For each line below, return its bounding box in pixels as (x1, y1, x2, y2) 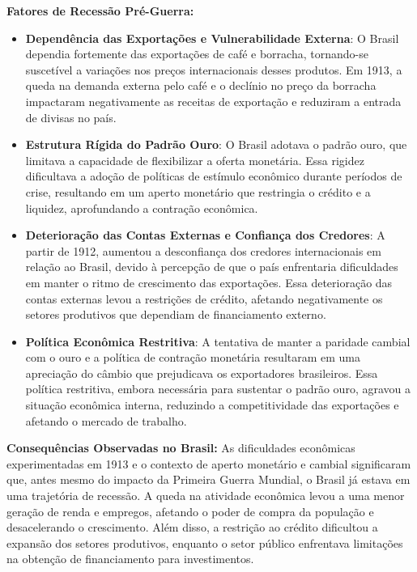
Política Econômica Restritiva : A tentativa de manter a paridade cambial (25, 333, 411, 350)
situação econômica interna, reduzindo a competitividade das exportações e (25, 396, 399, 413)
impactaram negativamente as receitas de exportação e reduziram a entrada (25, 92, 402, 109)
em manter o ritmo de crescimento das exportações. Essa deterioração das (25, 273, 393, 290)
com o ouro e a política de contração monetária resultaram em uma (25, 349, 361, 366)
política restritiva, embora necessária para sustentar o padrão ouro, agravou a (25, 380, 411, 397)
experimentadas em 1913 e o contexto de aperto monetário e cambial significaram (6, 455, 411, 472)
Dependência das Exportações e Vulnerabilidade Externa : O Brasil (25, 29, 399, 46)
